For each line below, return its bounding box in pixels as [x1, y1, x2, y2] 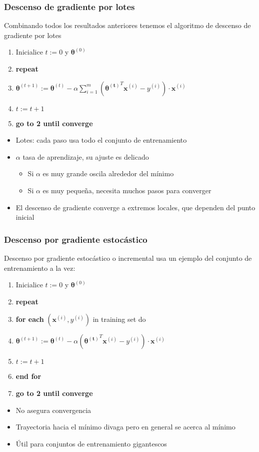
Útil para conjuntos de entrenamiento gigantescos [15, 438, 167, 448]
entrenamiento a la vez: [4, 262, 75, 273]
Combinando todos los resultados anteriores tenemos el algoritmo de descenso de [4, 20, 251, 31]
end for [15, 371, 41, 381]
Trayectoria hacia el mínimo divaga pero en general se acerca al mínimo [15, 421, 235, 432]
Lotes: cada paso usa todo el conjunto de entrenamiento [15, 135, 187, 145]
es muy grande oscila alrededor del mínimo [42, 168, 174, 179]
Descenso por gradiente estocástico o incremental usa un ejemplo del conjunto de [4, 252, 252, 263]
